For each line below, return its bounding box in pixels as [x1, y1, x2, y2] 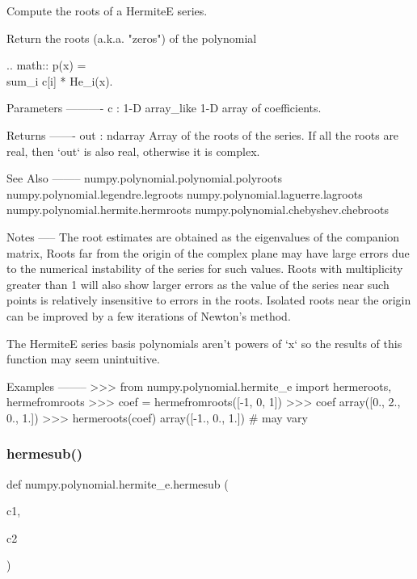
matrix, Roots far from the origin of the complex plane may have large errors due [6, 244, 410, 261]
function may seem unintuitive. [6, 350, 160, 367]
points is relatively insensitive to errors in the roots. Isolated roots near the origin [6, 292, 411, 308]
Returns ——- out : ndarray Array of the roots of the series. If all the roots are [6, 126, 399, 143]
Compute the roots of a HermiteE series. [6, 2, 208, 19]
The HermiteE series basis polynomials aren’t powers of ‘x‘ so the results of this [6, 334, 402, 351]
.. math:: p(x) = [6, 57, 86, 73]
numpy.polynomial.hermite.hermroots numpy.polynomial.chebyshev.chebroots [6, 201, 389, 218]
